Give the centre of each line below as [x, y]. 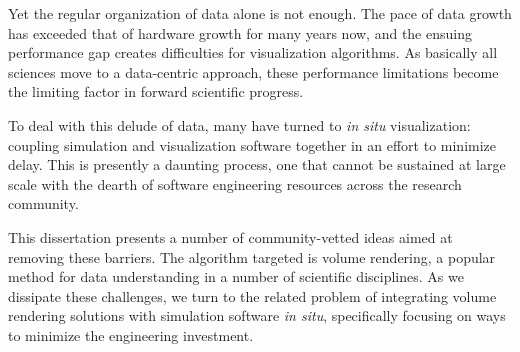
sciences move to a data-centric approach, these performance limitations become [253, 71]
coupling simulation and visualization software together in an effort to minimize [252, 144]
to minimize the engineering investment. [131, 334]
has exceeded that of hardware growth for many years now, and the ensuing [240, 32]
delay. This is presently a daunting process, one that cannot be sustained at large [257, 164]
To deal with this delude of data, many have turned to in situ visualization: [239, 124]
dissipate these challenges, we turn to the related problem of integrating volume [252, 295]
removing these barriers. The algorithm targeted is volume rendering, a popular [252, 256]
